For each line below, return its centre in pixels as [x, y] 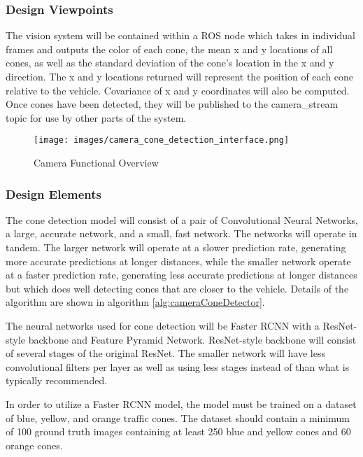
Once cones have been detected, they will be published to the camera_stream [172, 104]
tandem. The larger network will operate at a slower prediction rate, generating [176, 247]
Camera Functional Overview [96, 163]
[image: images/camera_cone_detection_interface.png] [162, 140]
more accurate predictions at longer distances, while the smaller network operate [178, 261]
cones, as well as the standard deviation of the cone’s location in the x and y [170, 63]
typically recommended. [57, 380]
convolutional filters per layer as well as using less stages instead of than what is [178, 366]
